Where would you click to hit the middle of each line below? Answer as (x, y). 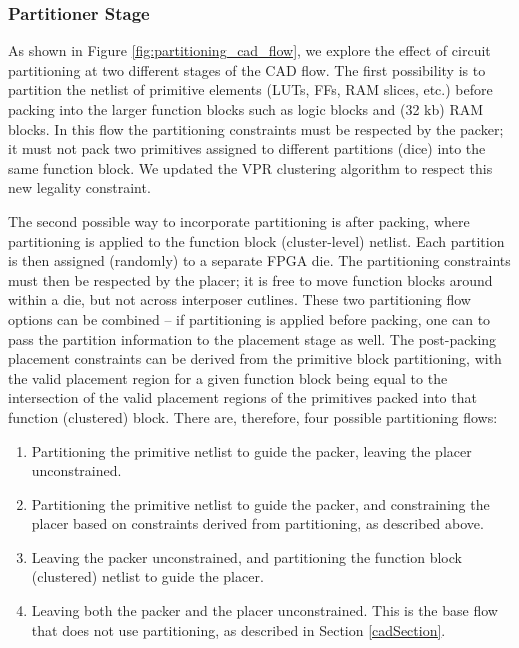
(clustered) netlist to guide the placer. (147, 576)
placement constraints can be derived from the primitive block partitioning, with (255, 358)
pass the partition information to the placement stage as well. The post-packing (252, 338)
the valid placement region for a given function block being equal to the (228, 377)
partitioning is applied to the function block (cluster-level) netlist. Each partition (256, 240)
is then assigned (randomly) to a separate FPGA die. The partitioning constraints (259, 260)
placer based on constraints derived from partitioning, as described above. (257, 523)
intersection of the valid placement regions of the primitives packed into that (242, 397)
